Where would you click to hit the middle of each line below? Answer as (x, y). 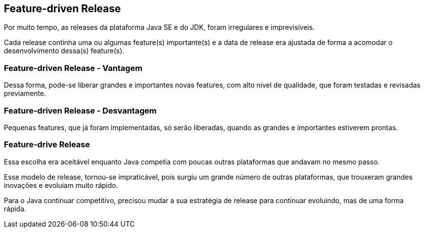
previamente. (25, 93)
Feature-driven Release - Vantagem (73, 68)
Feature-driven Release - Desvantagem (80, 110)
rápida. (15, 209)
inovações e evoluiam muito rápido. (61, 185)
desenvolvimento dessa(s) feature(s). (64, 51)
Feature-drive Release (47, 145)
